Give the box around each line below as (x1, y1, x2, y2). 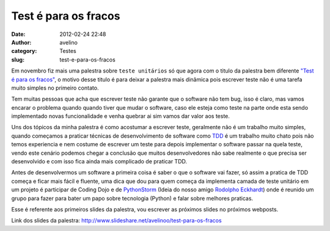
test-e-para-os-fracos (59, 55, 116, 63)
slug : (11, 55, 24, 63)
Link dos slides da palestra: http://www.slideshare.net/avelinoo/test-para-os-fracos (11, 217, 222, 224)
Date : (11, 30, 26, 38)
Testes (59, 48, 76, 55)
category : (11, 48, 37, 55)
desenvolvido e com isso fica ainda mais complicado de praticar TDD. (11, 158, 188, 165)
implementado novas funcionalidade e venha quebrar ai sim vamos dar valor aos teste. (11, 113, 230, 120)
